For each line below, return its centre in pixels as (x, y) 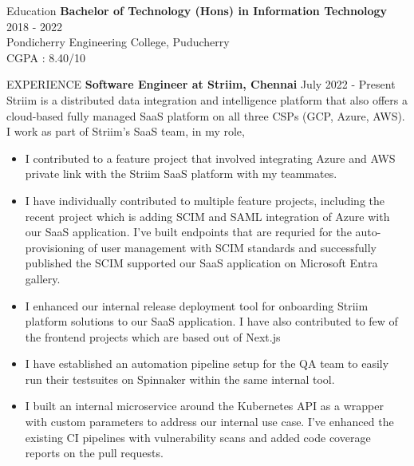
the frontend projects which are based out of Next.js (153, 336)
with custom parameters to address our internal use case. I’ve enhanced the (209, 422)
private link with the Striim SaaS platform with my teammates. (181, 174)
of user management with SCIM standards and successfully (232, 247)
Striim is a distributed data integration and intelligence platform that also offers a (207, 99)
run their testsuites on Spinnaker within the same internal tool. (180, 379)
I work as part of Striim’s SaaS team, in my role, (126, 131)
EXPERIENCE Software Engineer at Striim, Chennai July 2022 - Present (201, 84)
